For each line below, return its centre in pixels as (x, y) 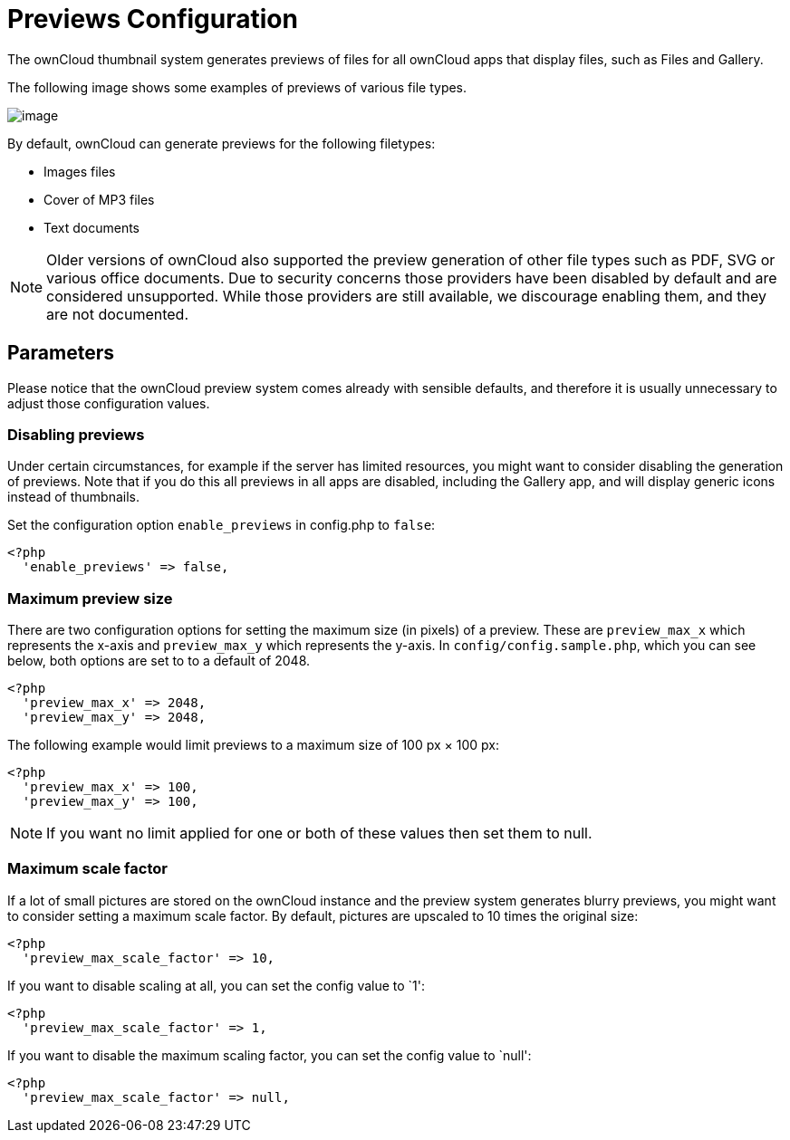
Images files (80, 171)
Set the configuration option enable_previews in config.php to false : (222, 525)
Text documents (92, 227)
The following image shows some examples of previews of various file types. (237, 87)
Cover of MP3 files (99, 199)
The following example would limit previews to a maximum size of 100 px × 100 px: (253, 745)
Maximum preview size (90, 598)
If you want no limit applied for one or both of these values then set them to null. (319, 833)
